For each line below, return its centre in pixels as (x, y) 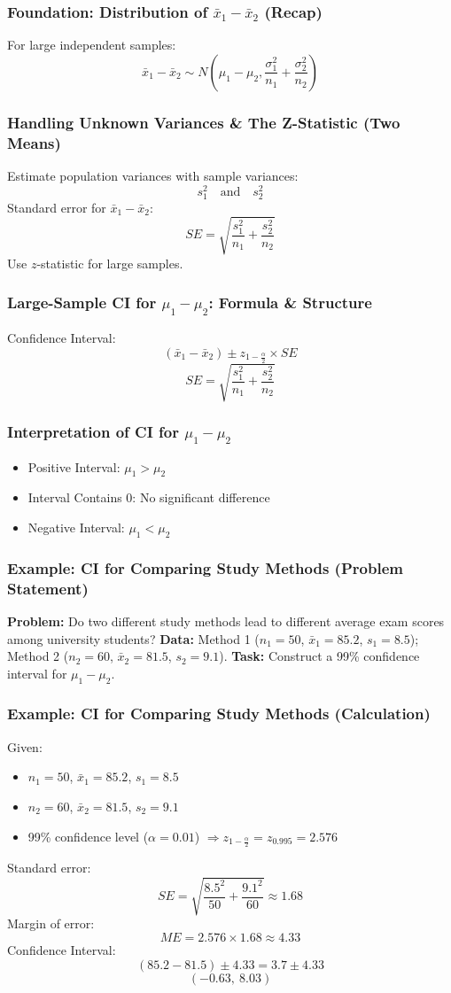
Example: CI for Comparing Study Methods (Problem (205, 567)
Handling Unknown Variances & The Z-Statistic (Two (204, 122)
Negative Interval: (76, 527)
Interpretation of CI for (93, 431)
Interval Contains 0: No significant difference (149, 497)
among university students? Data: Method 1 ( (133, 638)
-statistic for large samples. (110, 263)
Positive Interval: (74, 466)
